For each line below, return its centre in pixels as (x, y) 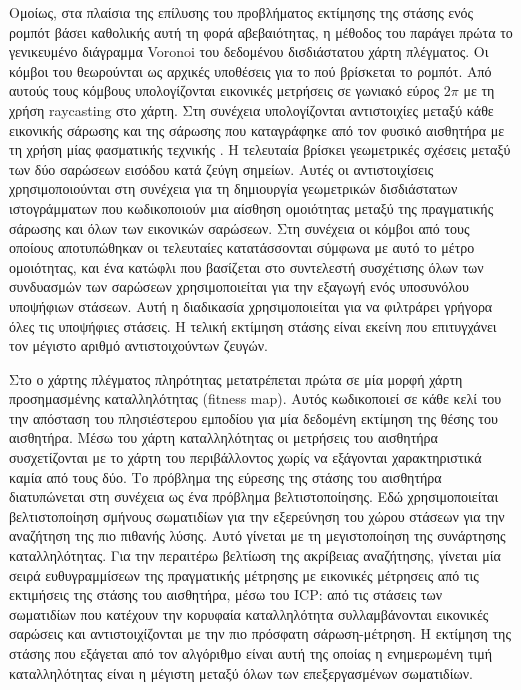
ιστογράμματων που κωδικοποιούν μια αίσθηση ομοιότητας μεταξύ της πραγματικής (251, 207)
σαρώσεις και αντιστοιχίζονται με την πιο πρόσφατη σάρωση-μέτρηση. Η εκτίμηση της (260, 633)
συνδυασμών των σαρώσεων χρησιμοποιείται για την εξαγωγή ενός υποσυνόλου (239, 286)
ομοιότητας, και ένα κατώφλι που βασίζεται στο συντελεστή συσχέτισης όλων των (246, 266)
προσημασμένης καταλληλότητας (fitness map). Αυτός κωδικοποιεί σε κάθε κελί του (255, 398)
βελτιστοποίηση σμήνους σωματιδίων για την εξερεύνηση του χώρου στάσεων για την (257, 515)
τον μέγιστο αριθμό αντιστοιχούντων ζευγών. (138, 345)
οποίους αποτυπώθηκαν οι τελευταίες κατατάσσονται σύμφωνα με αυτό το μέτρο (242, 247)
